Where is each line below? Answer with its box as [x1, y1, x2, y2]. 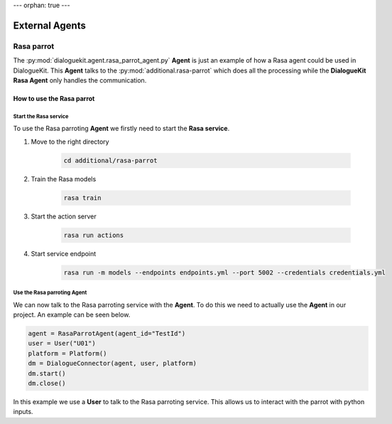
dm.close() [28, 379, 66, 387]
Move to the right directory [31, 137, 109, 146]
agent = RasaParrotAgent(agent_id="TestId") [28, 329, 186, 337]
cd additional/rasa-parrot [63, 157, 158, 164]
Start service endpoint [31, 249, 97, 258]
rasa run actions [63, 231, 124, 239]
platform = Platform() [28, 349, 107, 357]
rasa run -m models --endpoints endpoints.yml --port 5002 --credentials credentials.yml [63, 268, 386, 277]
